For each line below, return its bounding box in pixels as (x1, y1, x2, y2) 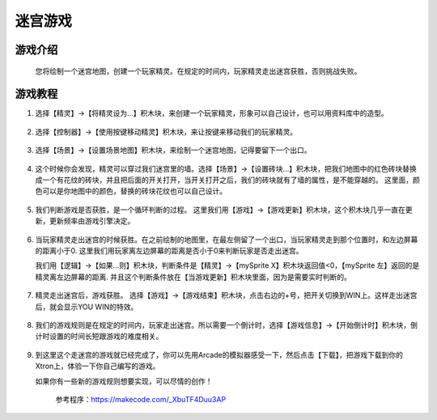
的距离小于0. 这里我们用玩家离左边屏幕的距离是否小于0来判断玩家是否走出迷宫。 (35, 245, 303, 255)
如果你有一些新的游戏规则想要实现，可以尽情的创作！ (35, 376, 213, 386)
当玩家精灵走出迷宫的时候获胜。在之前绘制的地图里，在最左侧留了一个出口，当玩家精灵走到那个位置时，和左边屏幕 (35, 235, 418, 244)
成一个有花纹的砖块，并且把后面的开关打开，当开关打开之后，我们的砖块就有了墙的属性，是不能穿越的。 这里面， (35, 175, 413, 185)
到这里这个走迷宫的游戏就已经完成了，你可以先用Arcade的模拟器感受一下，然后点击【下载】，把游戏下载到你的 (35, 350, 404, 359)
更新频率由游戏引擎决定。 (49, 216, 135, 226)
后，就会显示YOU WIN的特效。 (35, 302, 138, 312)
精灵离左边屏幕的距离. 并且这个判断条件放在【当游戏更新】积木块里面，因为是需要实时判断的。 (35, 272, 351, 282)
